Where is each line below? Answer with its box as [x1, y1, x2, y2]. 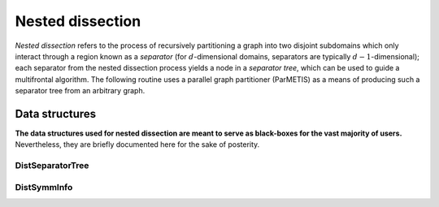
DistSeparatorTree [15, 160, 89, 171]
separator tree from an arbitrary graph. [15, 86, 146, 96]
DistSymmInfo [15, 181, 73, 192]
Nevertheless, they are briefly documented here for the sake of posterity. [15, 140, 260, 149]
